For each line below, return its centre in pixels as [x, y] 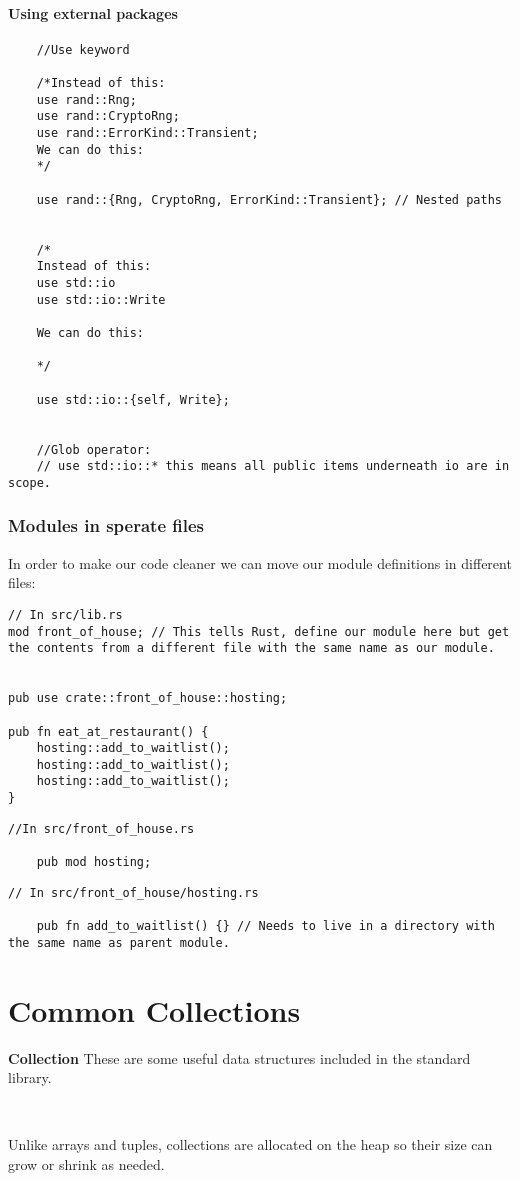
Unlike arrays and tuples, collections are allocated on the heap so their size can [250, 1144]
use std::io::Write [101, 299]
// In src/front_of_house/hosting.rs [133, 892]
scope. [29, 482]
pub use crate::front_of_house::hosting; [148, 698]
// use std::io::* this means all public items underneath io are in [273, 466]
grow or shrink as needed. [86, 1163]
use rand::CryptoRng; [108, 116]
